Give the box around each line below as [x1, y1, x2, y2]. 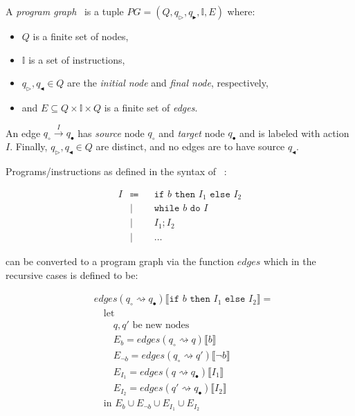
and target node [158, 125, 225, 140]
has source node [78, 125, 145, 140]
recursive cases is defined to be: [6, 267, 138, 282]
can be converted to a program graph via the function [6, 254, 234, 269]
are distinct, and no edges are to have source [95, 139, 285, 154]
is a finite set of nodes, [33, 29, 129, 43]
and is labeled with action [239, 125, 349, 140]
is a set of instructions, [28, 52, 125, 66]
